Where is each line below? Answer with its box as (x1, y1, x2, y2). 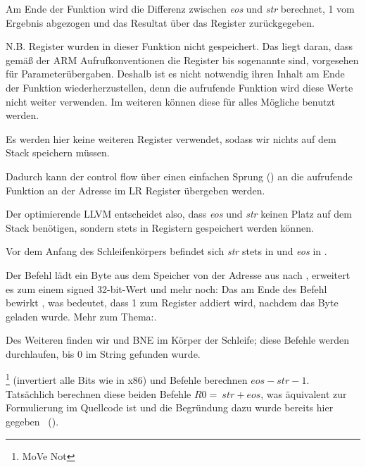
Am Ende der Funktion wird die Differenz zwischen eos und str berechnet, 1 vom (6, 1, 355, 15)
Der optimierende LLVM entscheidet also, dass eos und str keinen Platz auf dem (6, 206, 352, 221)
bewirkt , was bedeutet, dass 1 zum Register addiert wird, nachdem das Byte (6, 295, 339, 310)
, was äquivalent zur (260, 386, 347, 401)
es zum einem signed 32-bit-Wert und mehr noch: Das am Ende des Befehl (6, 281, 327, 296)
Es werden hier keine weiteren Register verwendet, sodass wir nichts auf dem (6, 131, 336, 146)
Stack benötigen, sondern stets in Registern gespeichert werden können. (6, 220, 314, 235)
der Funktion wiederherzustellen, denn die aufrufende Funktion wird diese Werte (6, 80, 353, 94)
